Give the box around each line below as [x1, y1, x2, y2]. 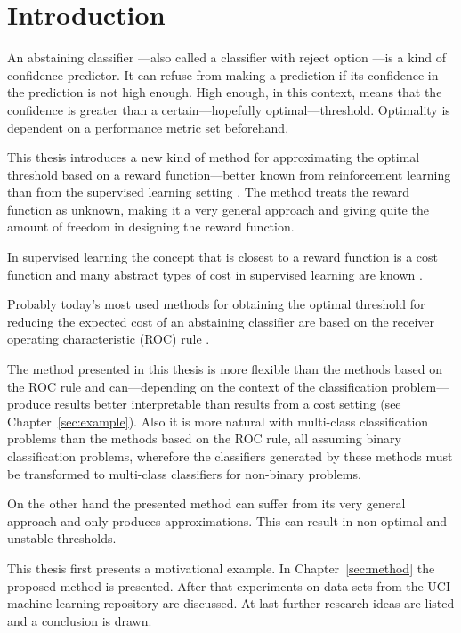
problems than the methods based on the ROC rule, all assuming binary [7, 429, 401, 448]
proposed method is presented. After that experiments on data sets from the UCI [7, 576, 451, 595]
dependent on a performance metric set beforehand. [7, 118, 289, 136]
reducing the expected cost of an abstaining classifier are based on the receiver [7, 312, 435, 330]
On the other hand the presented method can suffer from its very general [7, 494, 406, 513]
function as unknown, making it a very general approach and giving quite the [7, 199, 429, 218]
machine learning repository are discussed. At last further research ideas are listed [7, 594, 455, 613]
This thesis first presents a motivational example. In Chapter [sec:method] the [7, 558, 435, 577]
